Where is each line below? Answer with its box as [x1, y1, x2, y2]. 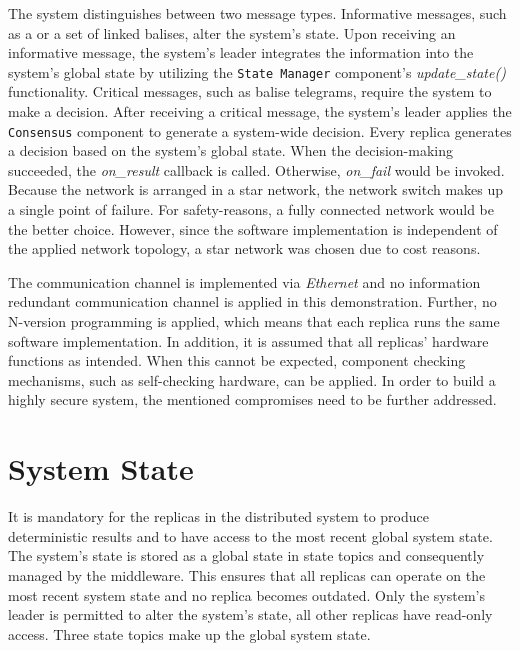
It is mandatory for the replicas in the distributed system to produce [8, 506, 429, 527]
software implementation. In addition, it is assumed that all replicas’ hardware [8, 330, 489, 351]
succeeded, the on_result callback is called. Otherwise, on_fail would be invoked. [8, 159, 505, 180]
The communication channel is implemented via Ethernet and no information [8, 271, 481, 292]
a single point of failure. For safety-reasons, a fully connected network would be [8, 199, 495, 220]
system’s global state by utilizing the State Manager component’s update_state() [8, 61, 506, 82]
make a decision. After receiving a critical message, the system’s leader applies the [8, 101, 512, 122]
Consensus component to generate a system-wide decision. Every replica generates [8, 120, 512, 141]
